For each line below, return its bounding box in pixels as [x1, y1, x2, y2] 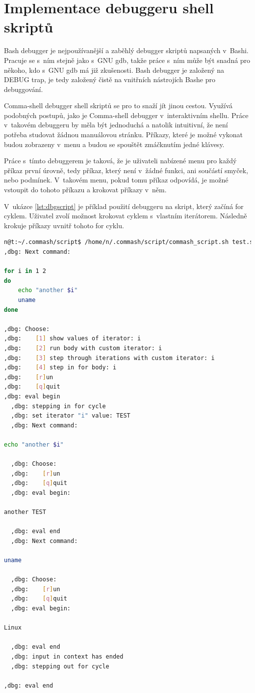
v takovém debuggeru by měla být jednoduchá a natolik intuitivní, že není [4, 120, 228, 130]
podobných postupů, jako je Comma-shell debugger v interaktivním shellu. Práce [4, 110, 249, 120]
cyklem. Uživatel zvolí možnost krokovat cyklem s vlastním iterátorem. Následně [4, 211, 247, 221]
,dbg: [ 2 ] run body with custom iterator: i [4, 344, 162, 352]
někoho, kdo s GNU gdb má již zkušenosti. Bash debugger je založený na [4, 64, 225, 75]
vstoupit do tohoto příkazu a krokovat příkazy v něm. [4, 184, 167, 195]
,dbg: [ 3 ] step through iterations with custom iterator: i [4, 354, 215, 362]
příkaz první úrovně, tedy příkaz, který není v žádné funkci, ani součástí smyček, [4, 165, 248, 175]
